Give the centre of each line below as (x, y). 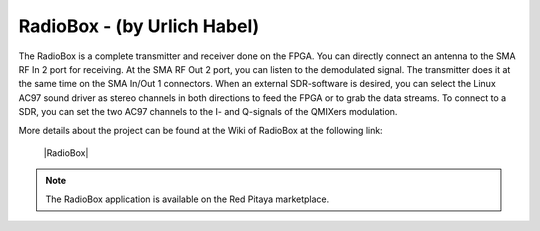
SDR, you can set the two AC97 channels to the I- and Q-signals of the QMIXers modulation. (208, 112)
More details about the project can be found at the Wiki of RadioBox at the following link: (201, 130)
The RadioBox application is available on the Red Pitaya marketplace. (187, 199)
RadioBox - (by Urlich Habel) (139, 26)
